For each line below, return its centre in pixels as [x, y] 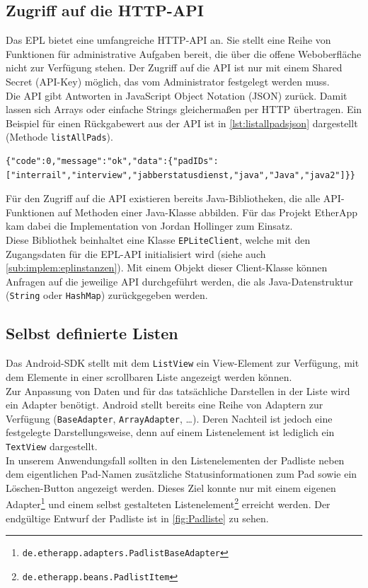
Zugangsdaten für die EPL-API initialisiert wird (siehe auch [136, 253]
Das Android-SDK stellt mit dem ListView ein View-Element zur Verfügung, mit [183, 363]
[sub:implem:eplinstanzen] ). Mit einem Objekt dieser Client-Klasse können [167, 267]
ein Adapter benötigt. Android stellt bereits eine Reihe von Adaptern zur [165, 405]
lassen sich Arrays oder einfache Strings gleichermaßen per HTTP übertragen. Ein [184, 109]
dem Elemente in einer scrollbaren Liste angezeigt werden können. [149, 376]
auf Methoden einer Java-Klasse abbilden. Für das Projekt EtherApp [207, 212]
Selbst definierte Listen [92, 333]
